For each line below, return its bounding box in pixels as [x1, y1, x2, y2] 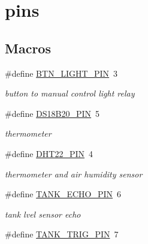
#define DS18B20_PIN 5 [5, 107, 100, 119]
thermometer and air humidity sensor [5, 167, 143, 180]
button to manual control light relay [5, 87, 135, 100]
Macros [5, 38, 51, 57]
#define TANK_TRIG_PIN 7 [5, 228, 119, 240]
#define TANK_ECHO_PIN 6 [5, 188, 122, 200]
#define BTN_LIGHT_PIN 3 [5, 67, 118, 79]
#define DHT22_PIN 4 [5, 147, 93, 159]
